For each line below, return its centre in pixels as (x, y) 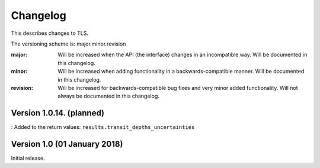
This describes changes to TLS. (50, 33)
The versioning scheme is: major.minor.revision (68, 44)
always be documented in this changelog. (109, 96)
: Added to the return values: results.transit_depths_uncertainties (103, 127)
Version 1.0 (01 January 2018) (67, 144)
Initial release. (28, 158)
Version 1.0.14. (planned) (58, 113)
